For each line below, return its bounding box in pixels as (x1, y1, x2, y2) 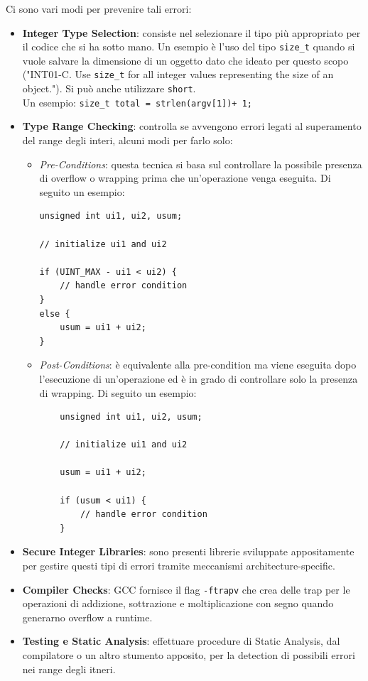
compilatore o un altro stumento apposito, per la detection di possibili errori (22, 648, 355, 663)
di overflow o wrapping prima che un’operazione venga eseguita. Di (39, 170, 331, 185)
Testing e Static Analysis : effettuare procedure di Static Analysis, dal (22, 633, 340, 648)
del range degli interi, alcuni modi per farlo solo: (22, 133, 233, 147)
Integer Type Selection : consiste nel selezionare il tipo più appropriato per (22, 25, 361, 40)
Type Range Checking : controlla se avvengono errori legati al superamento (22, 119, 362, 134)
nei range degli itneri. (22, 661, 116, 676)
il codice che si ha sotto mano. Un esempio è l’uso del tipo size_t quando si (22, 39, 355, 54)
